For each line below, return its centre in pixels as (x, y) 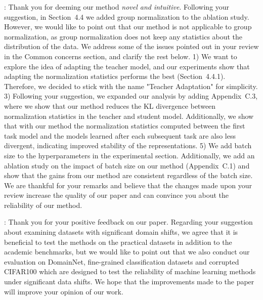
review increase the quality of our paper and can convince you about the (116, 195)
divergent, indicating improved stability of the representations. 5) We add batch (128, 145)
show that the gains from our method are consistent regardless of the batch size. (128, 175)
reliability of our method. (43, 205)
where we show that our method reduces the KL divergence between (110, 105)
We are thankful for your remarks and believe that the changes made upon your (128, 185)
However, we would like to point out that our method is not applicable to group (128, 27)
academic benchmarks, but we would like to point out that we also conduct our (127, 252)
